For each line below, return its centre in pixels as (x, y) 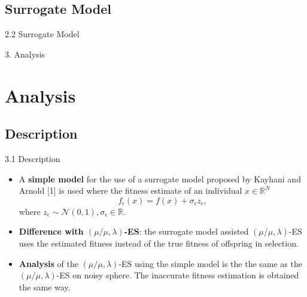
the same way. (45, 286)
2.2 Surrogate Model (42, 34)
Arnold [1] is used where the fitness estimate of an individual (130, 190)
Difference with (51, 231)
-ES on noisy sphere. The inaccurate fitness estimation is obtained (178, 275)
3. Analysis (25, 54)
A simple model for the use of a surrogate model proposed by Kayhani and (160, 178)
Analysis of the (48, 263)
